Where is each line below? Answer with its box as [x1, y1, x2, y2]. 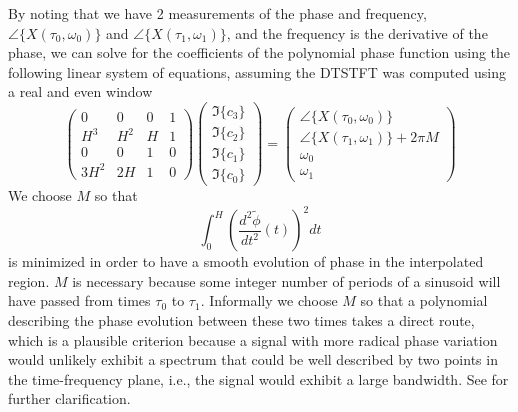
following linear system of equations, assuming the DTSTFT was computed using [8, 61, 506, 82]
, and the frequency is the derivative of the [226, 22, 488, 43]
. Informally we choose [200, 290, 338, 311]
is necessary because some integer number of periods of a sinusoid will [72, 270, 501, 291]
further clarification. [8, 388, 131, 409]
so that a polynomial [360, 290, 488, 311]
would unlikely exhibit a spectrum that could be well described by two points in [8, 349, 498, 370]
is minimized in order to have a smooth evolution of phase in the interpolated [8, 251, 484, 272]
